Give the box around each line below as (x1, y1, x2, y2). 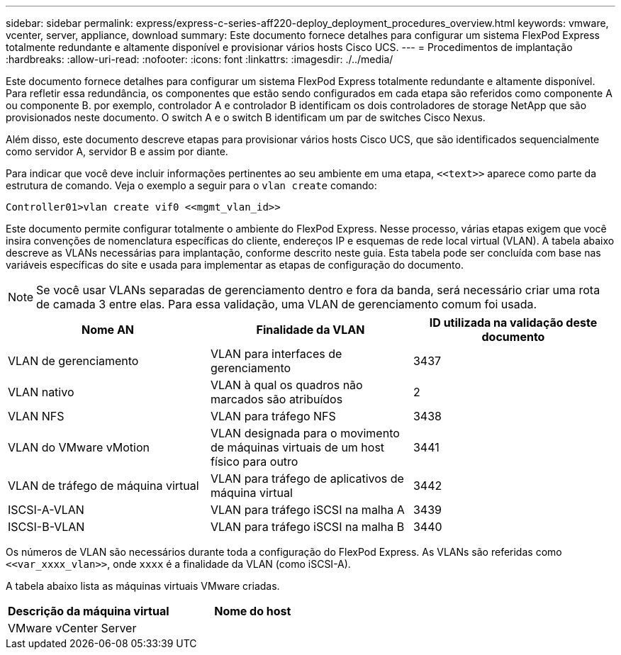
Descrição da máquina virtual (8, 604, 169, 618)
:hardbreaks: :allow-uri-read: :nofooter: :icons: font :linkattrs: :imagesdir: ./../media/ (6, 53, 393, 65)
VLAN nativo (8, 385, 74, 399)
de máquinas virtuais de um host (210, 440, 385, 454)
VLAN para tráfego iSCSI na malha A (210, 503, 405, 517)
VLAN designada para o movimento (210, 426, 400, 440)
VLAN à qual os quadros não (210, 378, 363, 392)
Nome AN (81, 323, 135, 337)
